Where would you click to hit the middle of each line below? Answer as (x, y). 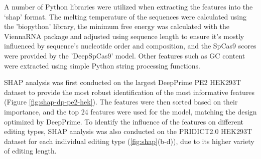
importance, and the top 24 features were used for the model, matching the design (130, 111)
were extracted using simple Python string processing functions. (102, 65)
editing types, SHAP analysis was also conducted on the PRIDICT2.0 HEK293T (128, 131)
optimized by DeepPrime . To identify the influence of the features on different (124, 121)
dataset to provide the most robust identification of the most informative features (129, 92)
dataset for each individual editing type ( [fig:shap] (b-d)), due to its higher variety (129, 141)
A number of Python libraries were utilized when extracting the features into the (128, 6)
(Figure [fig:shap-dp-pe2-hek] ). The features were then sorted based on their (121, 102)
